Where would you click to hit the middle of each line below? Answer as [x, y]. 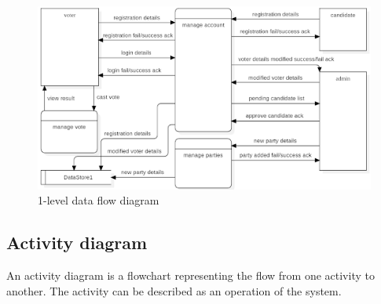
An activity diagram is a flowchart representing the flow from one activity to [190, 275]
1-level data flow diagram [99, 200]
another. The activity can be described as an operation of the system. [174, 290]
